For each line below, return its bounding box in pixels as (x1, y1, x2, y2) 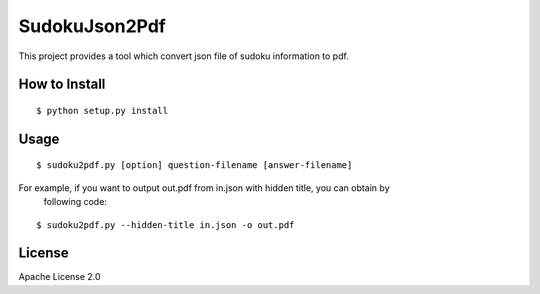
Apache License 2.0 (18, 271, 101, 283)
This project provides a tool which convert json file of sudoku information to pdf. (18, 50, 349, 62)
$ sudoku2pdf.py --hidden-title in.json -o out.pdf (36, 219, 295, 230)
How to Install (18, 76, 106, 93)
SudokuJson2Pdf (18, 15, 167, 37)
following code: (43, 196, 107, 208)
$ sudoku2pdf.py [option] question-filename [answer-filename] (36, 160, 353, 171)
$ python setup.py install (36, 105, 169, 116)
